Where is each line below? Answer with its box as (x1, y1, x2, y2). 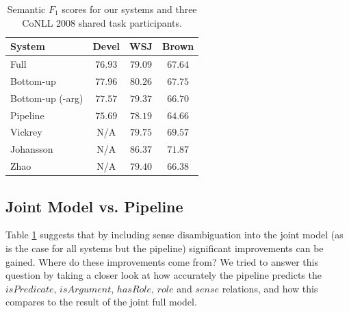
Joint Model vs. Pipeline (5, 195, 183, 216)
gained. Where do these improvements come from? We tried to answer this (5, 254, 319, 268)
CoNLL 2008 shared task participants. (22, 15, 182, 29)
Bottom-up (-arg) (10, 90, 83, 105)
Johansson (10, 142, 53, 156)
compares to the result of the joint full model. (5, 295, 197, 309)
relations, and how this (222, 281, 318, 295)
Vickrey (10, 125, 42, 139)
